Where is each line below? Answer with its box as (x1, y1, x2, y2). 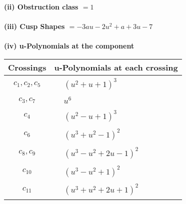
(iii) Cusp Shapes (4, 21, 65, 31)
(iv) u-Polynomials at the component (4, 40, 134, 51)
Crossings (8, 61, 46, 73)
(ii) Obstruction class (4, 1, 78, 11)
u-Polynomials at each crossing (54, 61, 178, 73)
